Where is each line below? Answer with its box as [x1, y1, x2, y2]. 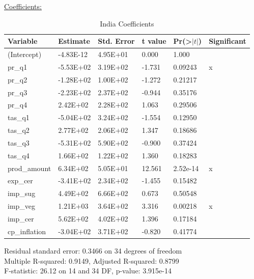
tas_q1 [8, 112, 30, 123]
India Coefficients [100, 18, 154, 29]
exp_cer [8, 175, 33, 186]
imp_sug [8, 188, 36, 199]
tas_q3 [8, 137, 30, 148]
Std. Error [98, 36, 135, 46]
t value [142, 36, 166, 46]
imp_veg [8, 201, 36, 211]
